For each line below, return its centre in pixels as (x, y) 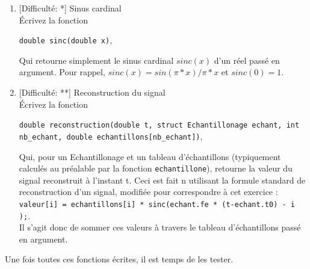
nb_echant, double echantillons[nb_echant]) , (111, 136)
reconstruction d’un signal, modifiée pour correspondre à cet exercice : (148, 192)
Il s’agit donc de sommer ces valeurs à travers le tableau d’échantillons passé (160, 227)
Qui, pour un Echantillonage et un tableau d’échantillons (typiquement (150, 156)
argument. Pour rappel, (62, 72)
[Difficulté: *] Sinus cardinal (70, 8)
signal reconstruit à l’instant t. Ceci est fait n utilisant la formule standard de (162, 180)
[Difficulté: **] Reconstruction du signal (92, 92)
